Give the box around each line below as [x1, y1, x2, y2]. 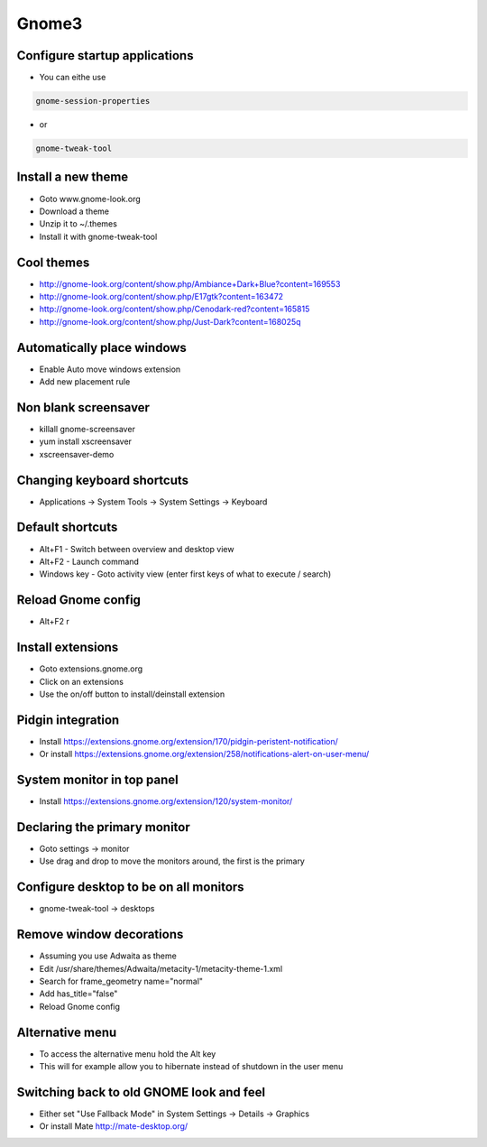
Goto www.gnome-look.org [39, 193, 142, 204]
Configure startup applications [16, 48, 194, 63]
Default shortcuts [16, 520, 118, 535]
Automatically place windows [16, 339, 187, 356]
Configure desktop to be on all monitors [16, 880, 244, 895]
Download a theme [39, 206, 110, 217]
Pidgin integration [16, 712, 120, 727]
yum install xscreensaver [39, 436, 133, 447]
